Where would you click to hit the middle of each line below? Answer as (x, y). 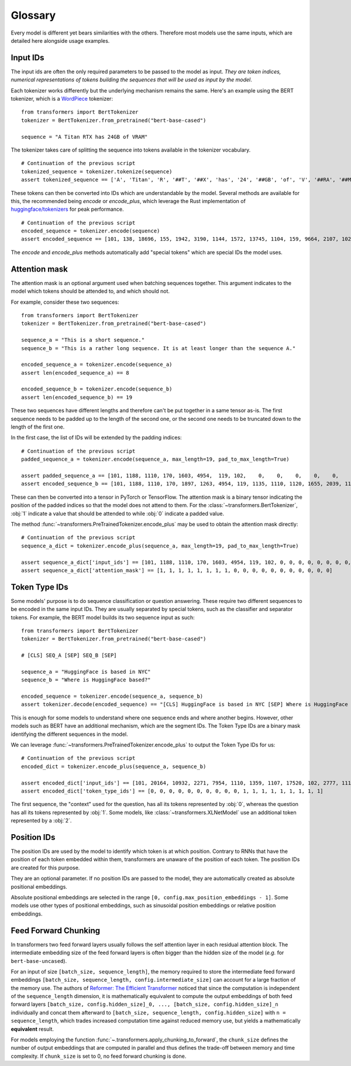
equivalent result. (32, 1029)
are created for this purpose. (45, 868)
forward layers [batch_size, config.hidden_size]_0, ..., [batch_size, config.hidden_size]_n (144, 1005)
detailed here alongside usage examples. (60, 40)
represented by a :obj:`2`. (41, 821)
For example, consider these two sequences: (65, 302)
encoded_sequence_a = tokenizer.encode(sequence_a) (97, 365)
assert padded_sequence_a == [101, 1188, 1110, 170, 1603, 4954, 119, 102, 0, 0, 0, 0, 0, (180, 475)
